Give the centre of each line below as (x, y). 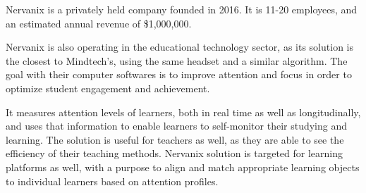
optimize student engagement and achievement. (108, 88)
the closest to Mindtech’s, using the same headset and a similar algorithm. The (177, 60)
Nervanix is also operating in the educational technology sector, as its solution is (179, 47)
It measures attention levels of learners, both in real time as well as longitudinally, (183, 112)
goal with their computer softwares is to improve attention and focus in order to (179, 74)
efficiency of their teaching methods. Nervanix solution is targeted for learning (174, 153)
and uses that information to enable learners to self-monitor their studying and (177, 126)
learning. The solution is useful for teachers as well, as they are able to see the (175, 139)
